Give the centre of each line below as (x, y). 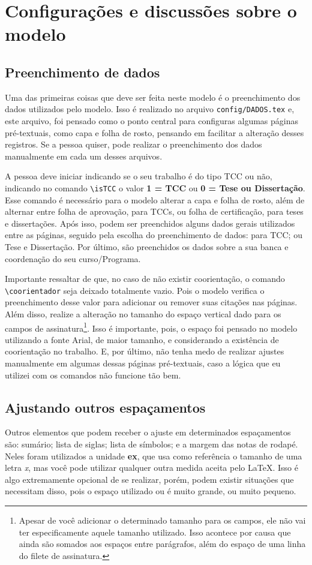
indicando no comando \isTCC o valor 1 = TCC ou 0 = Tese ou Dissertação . (155, 187)
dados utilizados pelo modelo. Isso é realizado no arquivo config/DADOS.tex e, (150, 109)
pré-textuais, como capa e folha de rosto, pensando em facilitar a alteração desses (154, 132)
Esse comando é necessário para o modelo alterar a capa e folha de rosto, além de (155, 199)
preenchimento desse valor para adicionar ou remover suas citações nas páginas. (151, 302)
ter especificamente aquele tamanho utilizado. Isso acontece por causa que (155, 532)
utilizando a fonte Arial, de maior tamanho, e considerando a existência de (142, 339)
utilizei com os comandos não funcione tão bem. (93, 375)
